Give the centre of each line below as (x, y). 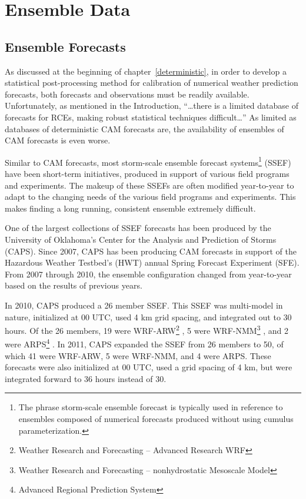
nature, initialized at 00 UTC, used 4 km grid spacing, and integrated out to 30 (148, 317)
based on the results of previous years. (74, 285)
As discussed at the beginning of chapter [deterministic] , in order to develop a (146, 71)
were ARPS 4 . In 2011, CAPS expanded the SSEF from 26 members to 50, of (144, 343)
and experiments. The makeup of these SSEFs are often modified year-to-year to (149, 185)
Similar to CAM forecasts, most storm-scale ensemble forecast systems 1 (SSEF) (148, 161)
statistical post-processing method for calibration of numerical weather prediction (152, 83)
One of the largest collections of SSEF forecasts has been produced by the (138, 228)
